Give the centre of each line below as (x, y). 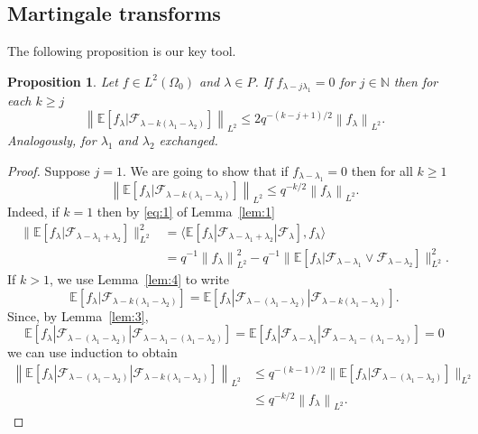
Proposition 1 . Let (63, 81)
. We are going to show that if (205, 170)
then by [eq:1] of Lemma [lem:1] (186, 211)
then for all (382, 170)
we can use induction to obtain (92, 352)
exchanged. (188, 140)
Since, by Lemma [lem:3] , (78, 315)
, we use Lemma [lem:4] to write (139, 279)
